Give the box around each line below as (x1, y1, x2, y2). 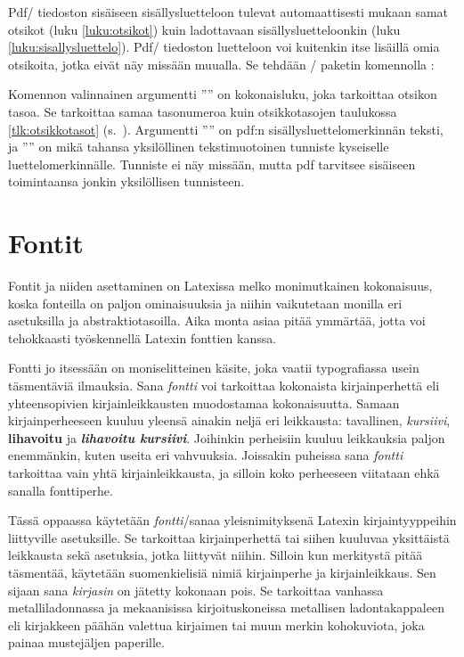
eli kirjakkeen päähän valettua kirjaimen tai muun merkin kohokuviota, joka (8, 615, 425, 634)
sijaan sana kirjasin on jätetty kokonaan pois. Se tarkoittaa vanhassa (8, 580, 384, 599)
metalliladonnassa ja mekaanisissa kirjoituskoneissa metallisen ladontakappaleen (8, 598, 444, 617)
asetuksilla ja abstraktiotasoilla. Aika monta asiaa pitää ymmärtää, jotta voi (8, 311, 426, 330)
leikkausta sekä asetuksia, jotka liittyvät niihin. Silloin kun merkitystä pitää (8, 546, 423, 564)
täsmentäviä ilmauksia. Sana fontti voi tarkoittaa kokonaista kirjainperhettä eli (8, 376, 440, 395)
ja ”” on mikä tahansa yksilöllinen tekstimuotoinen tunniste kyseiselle (8, 137, 389, 156)
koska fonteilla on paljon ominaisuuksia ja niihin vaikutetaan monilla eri (8, 293, 403, 312)
